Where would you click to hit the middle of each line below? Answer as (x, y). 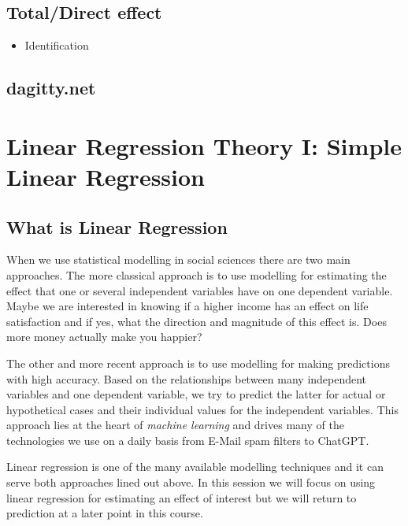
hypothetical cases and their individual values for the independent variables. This (202, 409)
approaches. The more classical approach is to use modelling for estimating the (197, 274)
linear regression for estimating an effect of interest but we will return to (182, 497)
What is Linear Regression (117, 226)
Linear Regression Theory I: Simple (204, 145)
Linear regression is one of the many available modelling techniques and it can (195, 467)
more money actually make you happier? (104, 337)
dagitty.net (51, 88)
